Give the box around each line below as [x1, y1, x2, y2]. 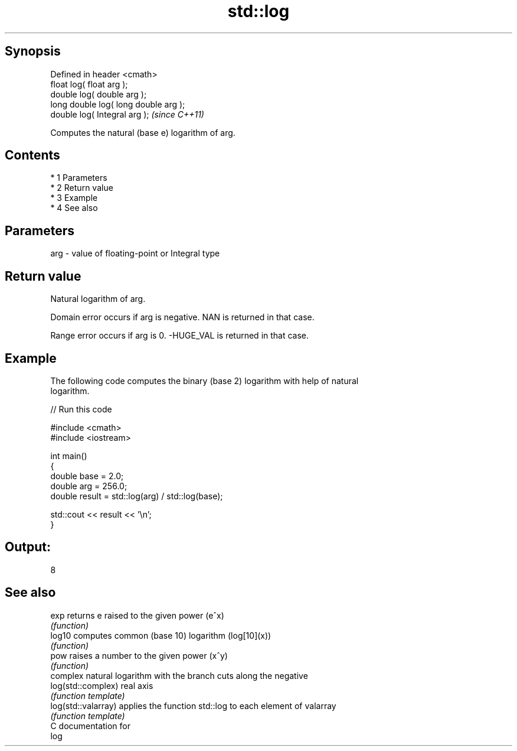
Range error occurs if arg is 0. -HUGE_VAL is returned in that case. [50, 330, 309, 341]
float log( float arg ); [50, 79, 128, 89]
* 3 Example [50, 193, 98, 203]
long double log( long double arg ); [50, 99, 185, 109]
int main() [50, 450, 87, 461]
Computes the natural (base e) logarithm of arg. [50, 127, 235, 138]
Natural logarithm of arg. [50, 294, 146, 304]
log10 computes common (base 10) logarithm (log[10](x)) [50, 630, 271, 641]
